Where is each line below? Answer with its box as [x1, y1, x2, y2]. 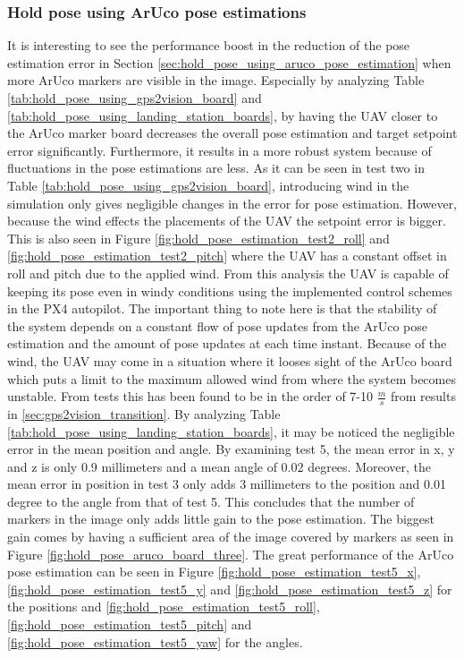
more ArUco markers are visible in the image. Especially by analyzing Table [7, 71, 425, 90]
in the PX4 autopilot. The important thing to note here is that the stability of [7, 299, 437, 318]
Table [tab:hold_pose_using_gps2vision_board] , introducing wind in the [7, 175, 409, 194]
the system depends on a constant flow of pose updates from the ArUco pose [7, 316, 427, 335]
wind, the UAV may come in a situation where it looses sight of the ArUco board [7, 351, 452, 370]
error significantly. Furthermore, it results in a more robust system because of [7, 141, 432, 159]
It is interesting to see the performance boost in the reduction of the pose [7, 36, 410, 55]
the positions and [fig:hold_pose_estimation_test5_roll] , [7, 597, 320, 616]
